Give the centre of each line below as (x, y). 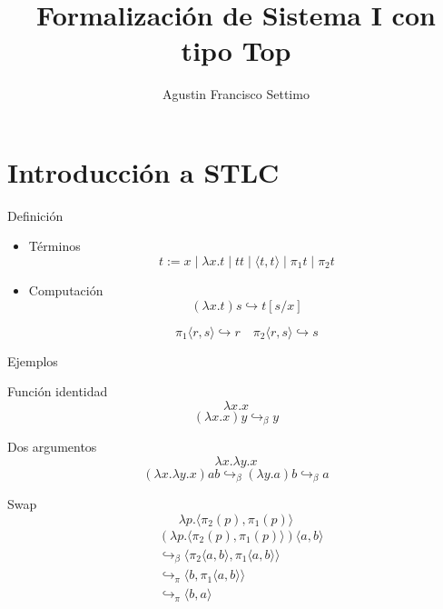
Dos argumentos (52, 447)
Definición (35, 215)
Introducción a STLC (143, 171)
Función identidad (58, 391)
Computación (66, 290)
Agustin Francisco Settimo (236, 94)
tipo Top (236, 50)
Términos (54, 246)
